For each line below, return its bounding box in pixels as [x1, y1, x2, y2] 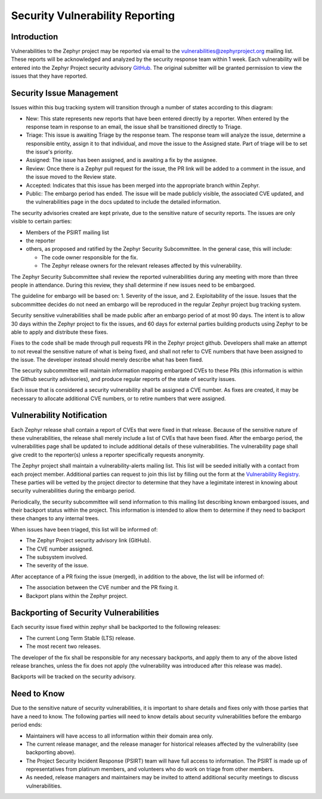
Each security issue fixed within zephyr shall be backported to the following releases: [11, 623, 221, 631]
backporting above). [26, 749, 76, 756]
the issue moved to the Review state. [26, 173, 116, 180]
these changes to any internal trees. [11, 515, 100, 522]
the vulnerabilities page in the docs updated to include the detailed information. [26, 198, 221, 205]
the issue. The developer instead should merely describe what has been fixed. [11, 356, 204, 364]
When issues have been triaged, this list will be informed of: [11, 526, 158, 533]
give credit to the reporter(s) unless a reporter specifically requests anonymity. [11, 451, 205, 458]
